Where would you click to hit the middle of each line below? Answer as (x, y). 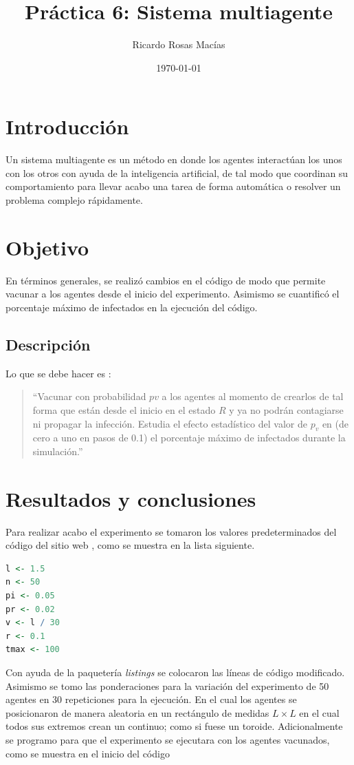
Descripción (48, 344)
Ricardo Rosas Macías (179, 44)
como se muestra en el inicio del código (88, 753)
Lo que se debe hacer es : (58, 373)
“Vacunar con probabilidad (89, 396)
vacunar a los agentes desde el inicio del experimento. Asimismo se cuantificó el (173, 294)
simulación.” (58, 451)
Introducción (67, 126)
